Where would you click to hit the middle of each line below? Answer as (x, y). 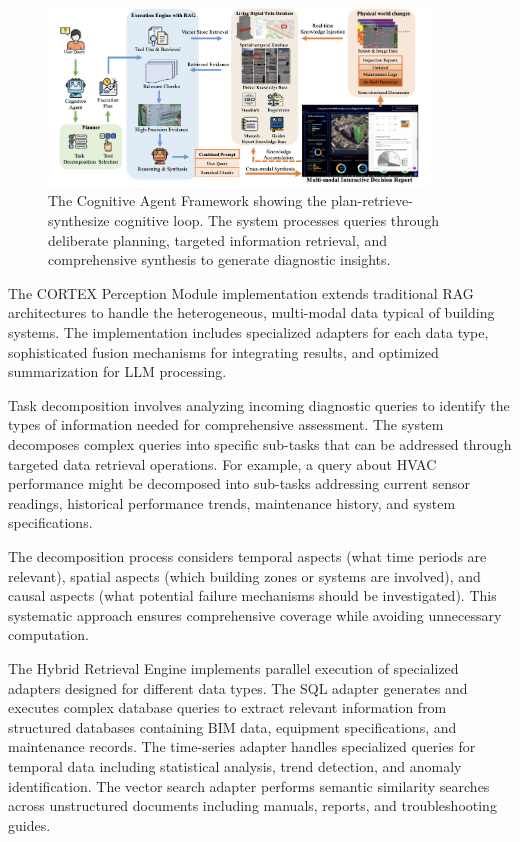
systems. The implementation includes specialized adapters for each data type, (248, 332)
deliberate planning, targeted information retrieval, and (217, 239)
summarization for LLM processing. (117, 371)
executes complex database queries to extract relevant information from (227, 707)
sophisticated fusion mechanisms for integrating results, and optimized (223, 351)
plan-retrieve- (372, 200)
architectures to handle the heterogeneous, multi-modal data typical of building (251, 312)
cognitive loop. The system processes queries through (277, 220)
